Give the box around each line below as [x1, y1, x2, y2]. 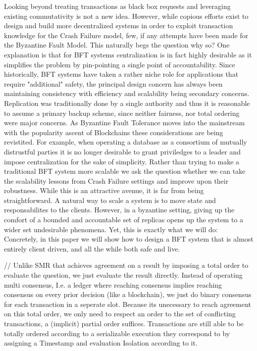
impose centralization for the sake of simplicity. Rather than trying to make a [4, 156, 240, 166]
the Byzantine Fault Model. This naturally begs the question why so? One [4, 40, 230, 50]
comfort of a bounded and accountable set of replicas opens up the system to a [4, 214, 244, 225]
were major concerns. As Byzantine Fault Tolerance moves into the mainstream [4, 117, 245, 128]
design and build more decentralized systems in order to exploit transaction [4, 20, 233, 31]
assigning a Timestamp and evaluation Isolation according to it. [4, 338, 198, 348]
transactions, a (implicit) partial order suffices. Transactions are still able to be [4, 318, 244, 328]
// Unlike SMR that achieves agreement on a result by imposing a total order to [4, 260, 249, 270]
